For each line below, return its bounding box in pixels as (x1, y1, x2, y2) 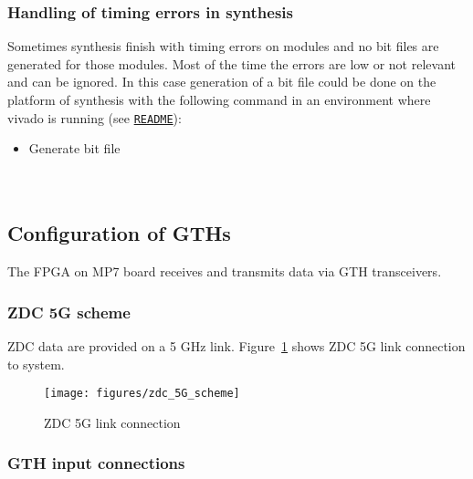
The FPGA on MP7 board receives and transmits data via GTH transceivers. (7, 262, 442, 281)
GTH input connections (7, 452, 185, 474)
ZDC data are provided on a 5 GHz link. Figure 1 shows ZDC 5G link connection (7, 337, 466, 356)
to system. (7, 354, 65, 373)
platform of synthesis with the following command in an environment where (7, 90, 431, 109)
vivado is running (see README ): (7, 108, 182, 127)
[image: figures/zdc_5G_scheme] (44, 387, 240, 401)
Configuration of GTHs (7, 219, 231, 247)
